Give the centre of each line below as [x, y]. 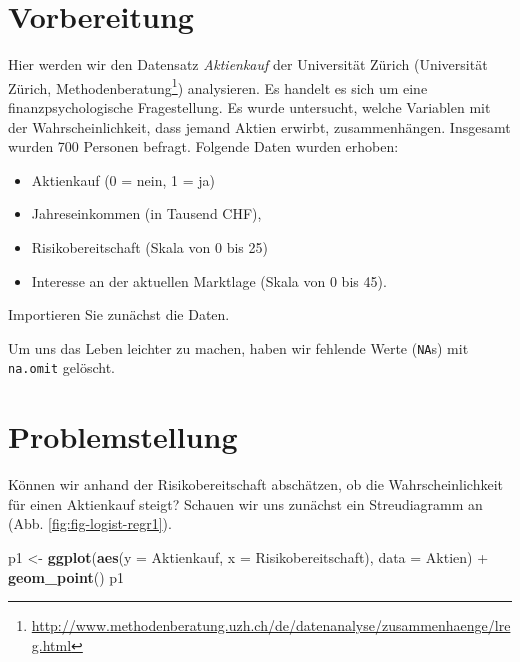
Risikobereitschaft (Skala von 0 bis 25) [149, 246]
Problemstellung [123, 436]
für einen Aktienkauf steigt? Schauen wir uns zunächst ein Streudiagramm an [245, 503]
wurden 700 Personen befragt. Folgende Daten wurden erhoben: [203, 146]
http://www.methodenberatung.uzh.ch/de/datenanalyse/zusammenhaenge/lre [271, 625]
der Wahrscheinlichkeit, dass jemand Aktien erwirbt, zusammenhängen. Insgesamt [259, 126]
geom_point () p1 [66, 576]
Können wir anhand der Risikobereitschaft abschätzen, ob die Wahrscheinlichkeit [255, 484]
